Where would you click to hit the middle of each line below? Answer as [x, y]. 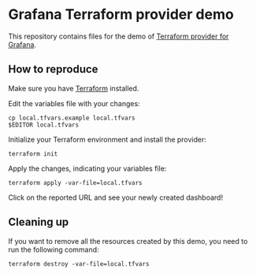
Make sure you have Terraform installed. [74, 88]
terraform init [33, 154]
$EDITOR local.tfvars [44, 125]
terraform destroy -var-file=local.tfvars [79, 264]
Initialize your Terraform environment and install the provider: [108, 139]
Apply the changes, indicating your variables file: [87, 168]
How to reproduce [53, 70]
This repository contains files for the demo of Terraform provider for [119, 36]
